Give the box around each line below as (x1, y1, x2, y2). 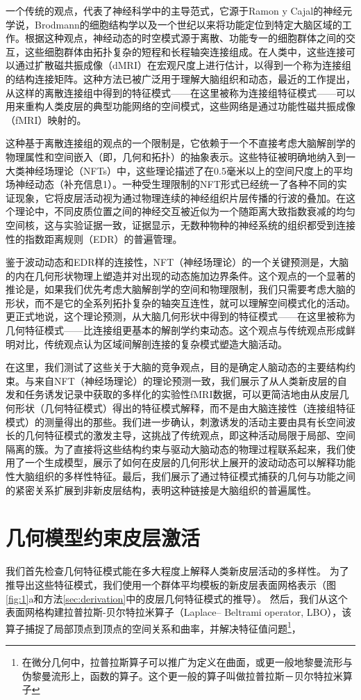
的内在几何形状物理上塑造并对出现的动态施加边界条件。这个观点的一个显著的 (6, 268, 355, 283)
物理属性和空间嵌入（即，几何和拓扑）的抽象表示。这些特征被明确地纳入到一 (6, 149, 355, 164)
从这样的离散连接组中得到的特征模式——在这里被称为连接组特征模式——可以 (6, 85, 355, 100)
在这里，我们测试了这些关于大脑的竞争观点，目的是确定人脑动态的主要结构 (6, 360, 346, 374)
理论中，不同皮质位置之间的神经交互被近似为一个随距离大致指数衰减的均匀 (15, 204, 355, 218)
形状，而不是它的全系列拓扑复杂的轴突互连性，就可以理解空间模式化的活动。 (6, 295, 355, 310)
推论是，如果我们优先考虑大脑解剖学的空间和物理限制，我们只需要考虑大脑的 (6, 282, 355, 296)
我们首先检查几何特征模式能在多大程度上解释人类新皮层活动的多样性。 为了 (6, 564, 349, 578)
